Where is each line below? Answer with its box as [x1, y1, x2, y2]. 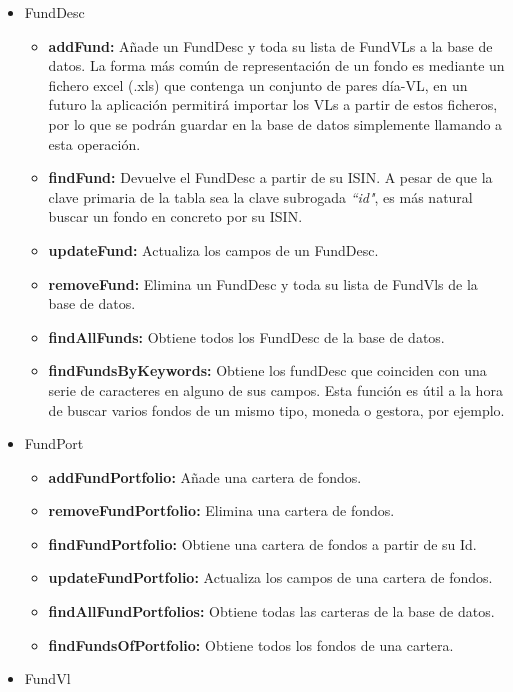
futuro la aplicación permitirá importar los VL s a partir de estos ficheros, [48, 94, 498, 115]
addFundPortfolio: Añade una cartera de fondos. [48, 466, 362, 487]
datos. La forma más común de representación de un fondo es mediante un [48, 55, 505, 76]
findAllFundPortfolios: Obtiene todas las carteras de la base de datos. [48, 601, 495, 622]
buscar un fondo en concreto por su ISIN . [48, 206, 303, 227]
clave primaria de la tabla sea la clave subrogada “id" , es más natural [48, 186, 473, 207]
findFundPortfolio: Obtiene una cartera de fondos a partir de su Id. [48, 533, 477, 554]
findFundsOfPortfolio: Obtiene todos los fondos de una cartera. [48, 634, 454, 655]
